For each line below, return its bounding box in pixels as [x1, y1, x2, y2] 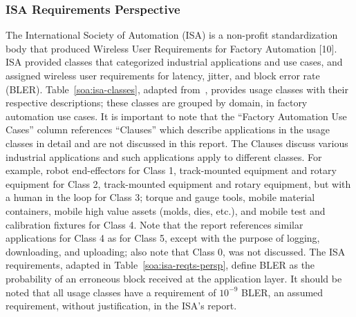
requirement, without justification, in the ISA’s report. [6, 298, 237, 313]
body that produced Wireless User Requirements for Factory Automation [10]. [6, 41, 337, 55]
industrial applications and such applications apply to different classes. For [6, 149, 322, 164]
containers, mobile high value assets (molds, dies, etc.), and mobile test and [6, 203, 326, 218]
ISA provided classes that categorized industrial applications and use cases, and [6, 55, 343, 69]
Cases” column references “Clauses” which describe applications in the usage [6, 122, 330, 137]
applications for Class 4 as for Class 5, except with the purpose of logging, [6, 231, 320, 245]
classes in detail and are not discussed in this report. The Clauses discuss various [6, 135, 348, 150]
